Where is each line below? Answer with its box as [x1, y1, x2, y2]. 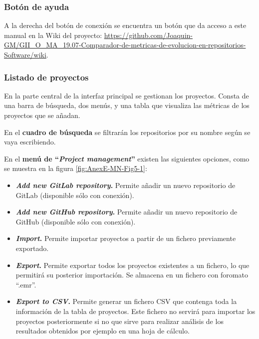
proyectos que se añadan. [4, 110, 80, 120]
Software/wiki [4, 49, 46, 59]
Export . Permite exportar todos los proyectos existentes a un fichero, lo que [15, 259, 250, 270]
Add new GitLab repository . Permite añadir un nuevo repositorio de [15, 179, 236, 190]
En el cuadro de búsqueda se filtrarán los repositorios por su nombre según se [4, 126, 251, 137]
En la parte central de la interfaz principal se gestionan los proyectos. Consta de [4, 90, 249, 100]
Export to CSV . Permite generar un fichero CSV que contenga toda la [15, 296, 237, 306]
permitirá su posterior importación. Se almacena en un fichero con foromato [15, 269, 248, 280]
